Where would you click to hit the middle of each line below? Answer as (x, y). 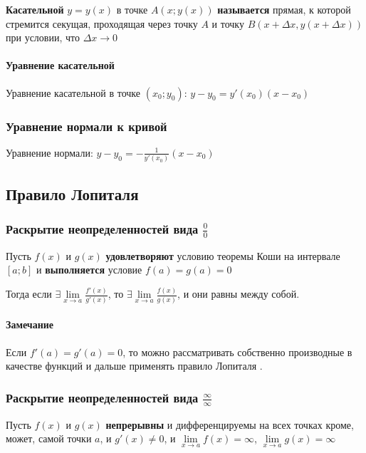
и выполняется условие (89, 270)
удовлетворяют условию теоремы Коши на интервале (223, 255)
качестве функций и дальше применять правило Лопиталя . (134, 366)
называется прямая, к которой (284, 9)
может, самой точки (49, 438)
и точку (228, 23)
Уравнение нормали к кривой (87, 126)
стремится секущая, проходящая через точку (102, 23)
